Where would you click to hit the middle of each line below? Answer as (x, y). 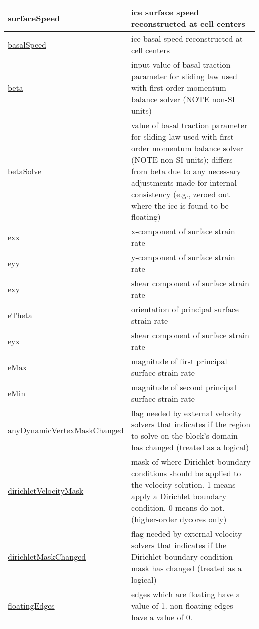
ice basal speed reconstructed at (187, 39)
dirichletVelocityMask (46, 490)
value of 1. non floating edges (182, 605)
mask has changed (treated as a (186, 568)
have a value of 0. (162, 617)
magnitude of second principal (184, 387)
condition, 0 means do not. (178, 508)
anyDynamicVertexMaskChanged (66, 430)
